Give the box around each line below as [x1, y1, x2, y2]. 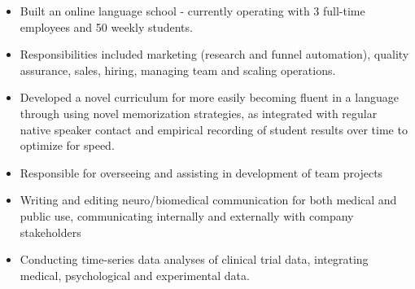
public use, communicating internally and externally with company [20, 207, 354, 224]
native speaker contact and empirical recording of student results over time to [20, 120, 408, 138]
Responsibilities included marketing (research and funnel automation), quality [20, 46, 409, 63]
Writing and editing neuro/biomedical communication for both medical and [20, 191, 397, 208]
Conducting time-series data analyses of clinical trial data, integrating [20, 251, 369, 268]
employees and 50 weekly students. [20, 18, 193, 35]
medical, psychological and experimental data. [20, 266, 250, 283]
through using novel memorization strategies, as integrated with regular [20, 104, 378, 121]
